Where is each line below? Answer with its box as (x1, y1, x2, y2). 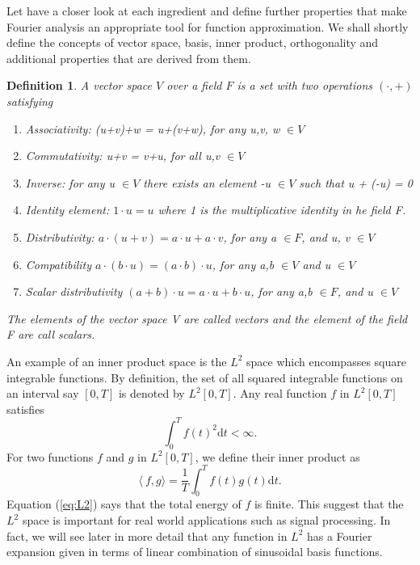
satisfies (6, 400, 44, 417)
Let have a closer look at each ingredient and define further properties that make (6, 2, 407, 19)
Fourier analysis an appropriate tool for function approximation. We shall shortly (6, 18, 409, 35)
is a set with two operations (237, 77, 373, 94)
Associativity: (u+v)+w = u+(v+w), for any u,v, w (25, 120, 280, 137)
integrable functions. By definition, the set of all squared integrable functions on (6, 369, 403, 386)
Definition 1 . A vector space (6, 77, 153, 94)
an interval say (6, 385, 79, 402)
